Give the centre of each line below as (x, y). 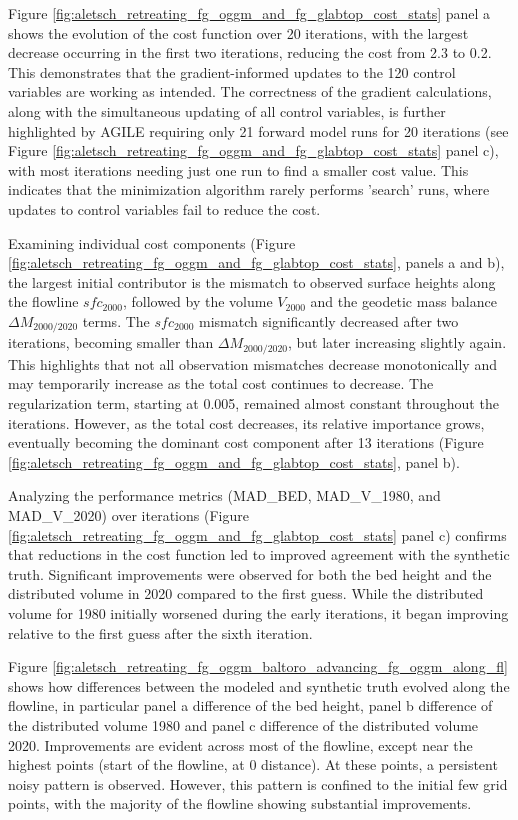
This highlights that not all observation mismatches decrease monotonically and (252, 363)
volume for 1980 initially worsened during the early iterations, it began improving (258, 612)
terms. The (116, 320)
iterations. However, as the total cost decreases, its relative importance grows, (246, 422)
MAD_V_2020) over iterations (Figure (128, 514)
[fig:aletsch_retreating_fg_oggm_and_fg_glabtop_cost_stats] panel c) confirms (257, 534)
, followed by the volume (197, 301)
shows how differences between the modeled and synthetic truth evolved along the (259, 685)
